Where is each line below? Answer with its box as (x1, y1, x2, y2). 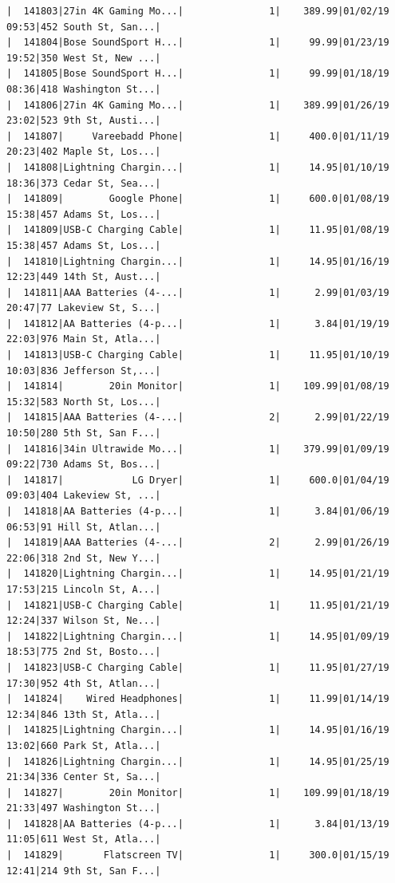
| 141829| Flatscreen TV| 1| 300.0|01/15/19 (6, 849, 389, 861)
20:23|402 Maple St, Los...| (6, 146, 161, 158)
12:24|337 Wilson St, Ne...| (6, 615, 161, 627)
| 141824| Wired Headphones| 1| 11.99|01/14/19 (6, 693, 389, 705)
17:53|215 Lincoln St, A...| (6, 583, 161, 595)
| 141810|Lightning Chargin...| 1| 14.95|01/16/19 (6, 255, 389, 267)
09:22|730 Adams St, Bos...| (6, 459, 161, 471)
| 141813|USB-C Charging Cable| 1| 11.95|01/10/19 (6, 349, 389, 361)
